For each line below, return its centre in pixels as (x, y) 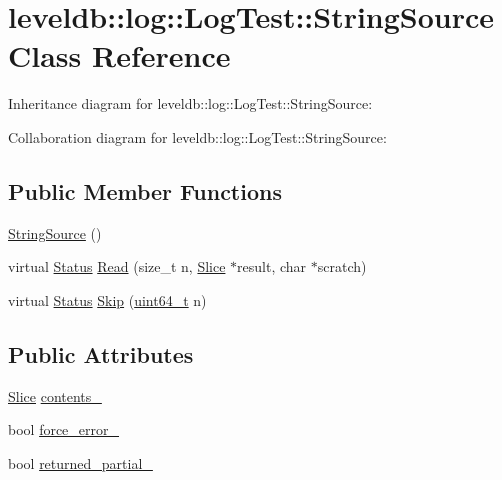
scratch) (342, 266)
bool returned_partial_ (80, 462)
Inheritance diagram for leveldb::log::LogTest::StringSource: (190, 103)
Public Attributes (101, 353)
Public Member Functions (145, 190)
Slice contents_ (55, 395)
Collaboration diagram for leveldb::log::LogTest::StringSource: (197, 136)
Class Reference (119, 55)
